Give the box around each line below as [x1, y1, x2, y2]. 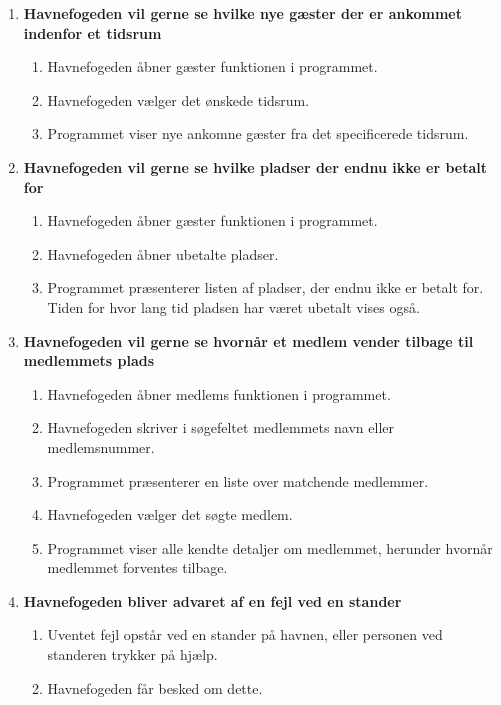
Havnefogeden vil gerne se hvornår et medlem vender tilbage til [23, 330, 474, 351]
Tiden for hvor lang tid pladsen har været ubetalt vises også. [47, 296, 420, 317]
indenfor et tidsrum [23, 22, 162, 43]
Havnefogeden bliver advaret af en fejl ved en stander [23, 590, 402, 611]
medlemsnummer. [47, 436, 155, 457]
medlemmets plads [23, 350, 155, 371]
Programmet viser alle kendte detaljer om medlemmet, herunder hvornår [47, 537, 493, 558]
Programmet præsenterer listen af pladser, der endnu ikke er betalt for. [47, 277, 484, 298]
